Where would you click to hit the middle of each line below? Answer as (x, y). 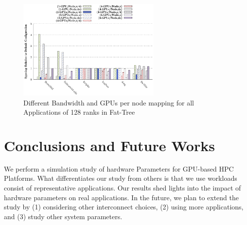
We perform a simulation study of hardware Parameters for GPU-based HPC (119, 168)
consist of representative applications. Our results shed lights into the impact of (123, 188)
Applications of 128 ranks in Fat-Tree (79, 112)
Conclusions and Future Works (109, 145)
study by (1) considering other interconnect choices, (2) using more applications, (124, 207)
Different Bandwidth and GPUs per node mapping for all (109, 102)
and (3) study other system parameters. (63, 216)
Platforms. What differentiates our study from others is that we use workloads (121, 178)
